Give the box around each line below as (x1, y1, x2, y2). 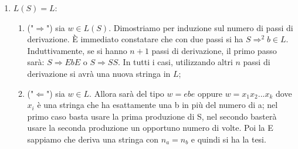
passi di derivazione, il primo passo (151, 44, 277, 56)
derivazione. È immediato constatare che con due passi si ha (27, 33, 243, 45)
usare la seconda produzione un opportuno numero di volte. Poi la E (27, 121, 273, 134)
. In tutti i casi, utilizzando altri (118, 56, 233, 68)
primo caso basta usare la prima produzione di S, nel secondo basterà (27, 110, 277, 122)
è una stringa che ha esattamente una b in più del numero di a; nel (37, 99, 278, 111)
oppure (197, 87, 222, 99)
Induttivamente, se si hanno (27, 44, 127, 56)
